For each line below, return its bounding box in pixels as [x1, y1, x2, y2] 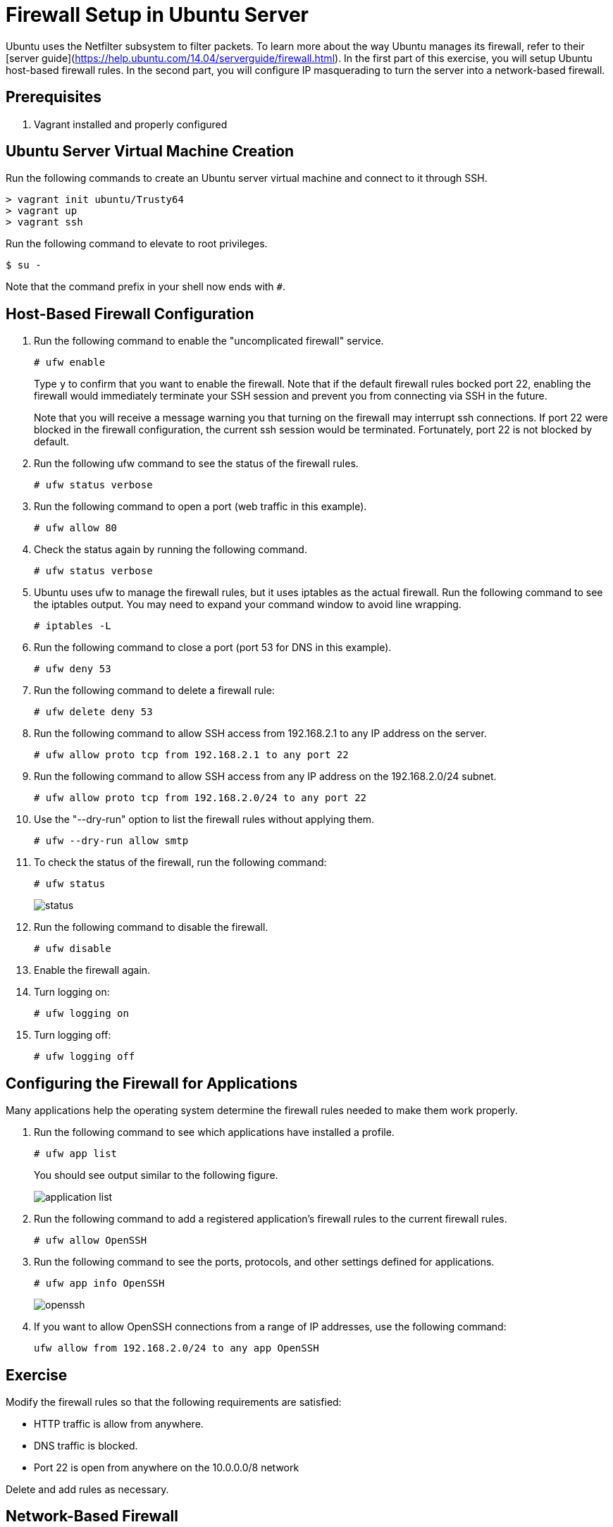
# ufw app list [34, 1148, 118, 1160]
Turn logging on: [34, 986, 110, 999]
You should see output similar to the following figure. [34, 1169, 278, 1182]
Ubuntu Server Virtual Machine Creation [6, 142, 295, 161]
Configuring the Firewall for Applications [6, 1074, 298, 1092]
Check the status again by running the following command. [34, 543, 307, 556]
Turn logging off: [34, 1029, 111, 1041]
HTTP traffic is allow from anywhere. [34, 1417, 204, 1430]
